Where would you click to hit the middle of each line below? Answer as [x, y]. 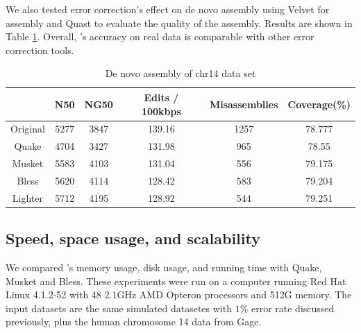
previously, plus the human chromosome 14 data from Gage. [134, 322]
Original [28, 129]
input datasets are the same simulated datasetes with [119, 308]
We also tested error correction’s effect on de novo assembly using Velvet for [168, 9]
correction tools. [40, 50]
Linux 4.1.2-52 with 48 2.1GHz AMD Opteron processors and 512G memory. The [179, 294]
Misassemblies [244, 104]
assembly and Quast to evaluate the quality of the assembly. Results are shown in [179, 23]
